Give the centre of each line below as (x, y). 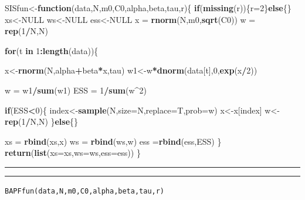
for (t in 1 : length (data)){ (52, 50)
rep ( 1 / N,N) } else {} (42, 121)
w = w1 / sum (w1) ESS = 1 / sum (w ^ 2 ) (76, 90)
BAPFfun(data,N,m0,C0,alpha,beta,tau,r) (85, 191)
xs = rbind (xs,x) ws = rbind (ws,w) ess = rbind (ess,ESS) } (113, 141)
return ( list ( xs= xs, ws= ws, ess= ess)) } (73, 153)
